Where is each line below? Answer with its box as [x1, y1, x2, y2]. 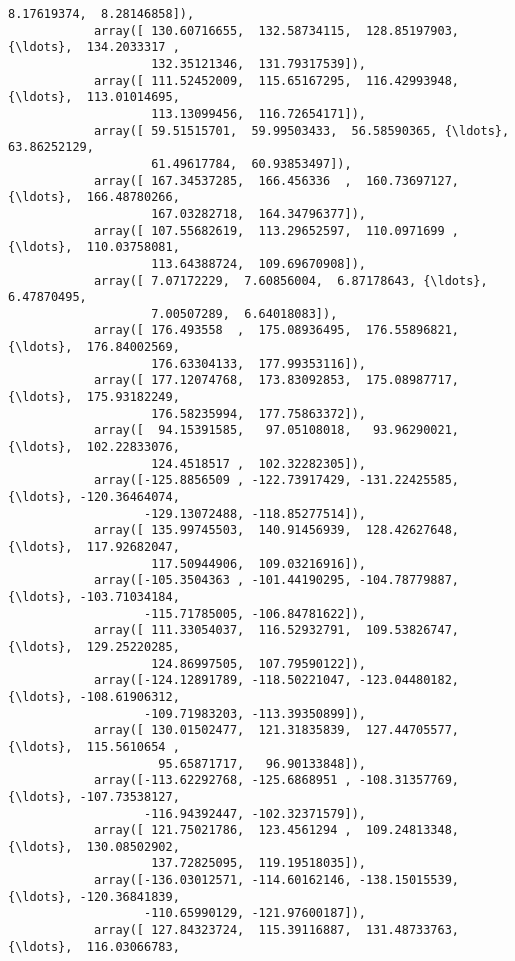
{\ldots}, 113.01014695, [8, 90, 180, 105]
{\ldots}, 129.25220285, [8, 639, 180, 654]
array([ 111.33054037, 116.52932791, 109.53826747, [93, 623, 460, 638]
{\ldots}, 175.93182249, [8, 390, 180, 405]
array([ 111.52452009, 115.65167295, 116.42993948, [93, 73, 460, 88]
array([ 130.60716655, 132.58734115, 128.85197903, [93, 23, 460, 38]
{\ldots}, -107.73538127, [8, 789, 180, 804]
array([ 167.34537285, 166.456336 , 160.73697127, [93, 173, 460, 188]
